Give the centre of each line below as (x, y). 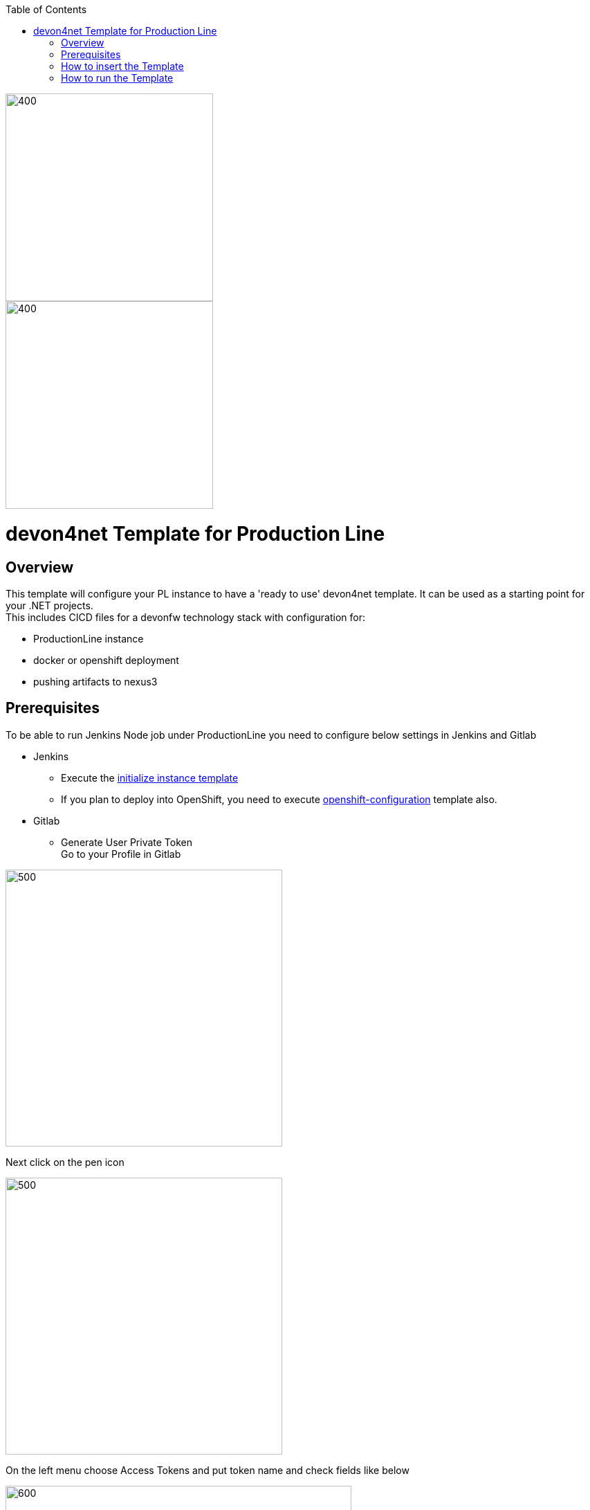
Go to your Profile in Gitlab (121, 854)
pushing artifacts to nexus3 (95, 681)
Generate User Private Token (127, 842)
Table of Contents (46, 9)
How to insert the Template (122, 66)
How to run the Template (117, 78)
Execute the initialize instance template (150, 778)
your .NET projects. (49, 605)
